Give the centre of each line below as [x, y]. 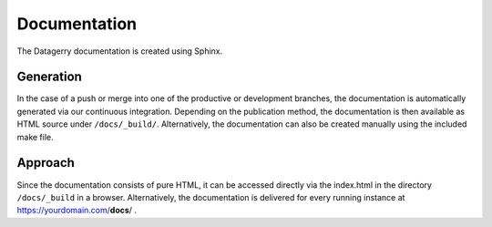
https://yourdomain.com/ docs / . [77, 211]
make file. [35, 137]
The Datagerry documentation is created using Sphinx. [120, 51]
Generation [49, 77]
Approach [46, 163]
